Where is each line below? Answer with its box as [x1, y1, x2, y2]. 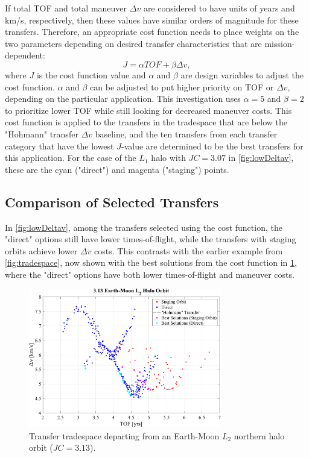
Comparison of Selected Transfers [5, 192, 219, 211]
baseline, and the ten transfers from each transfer [95, 127, 278, 140]
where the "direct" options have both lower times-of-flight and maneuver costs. [5, 268, 295, 280]
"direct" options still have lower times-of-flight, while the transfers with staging [5, 233, 296, 245]
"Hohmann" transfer [5, 127, 78, 140]
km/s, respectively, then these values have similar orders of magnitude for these [5, 13, 299, 26]
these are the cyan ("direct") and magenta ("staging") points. [5, 163, 229, 175]
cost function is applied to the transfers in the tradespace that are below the [5, 116, 287, 128]
